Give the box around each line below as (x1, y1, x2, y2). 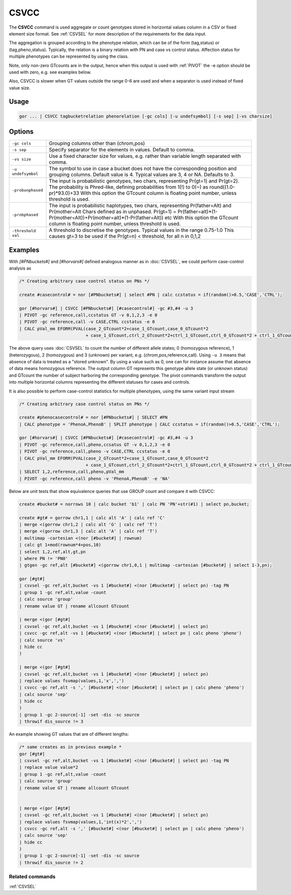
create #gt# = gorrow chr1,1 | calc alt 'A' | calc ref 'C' (19, 515, 165, 521)
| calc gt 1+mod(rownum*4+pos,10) (19, 542, 101, 548)
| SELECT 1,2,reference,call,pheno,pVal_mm (19, 469, 125, 474)
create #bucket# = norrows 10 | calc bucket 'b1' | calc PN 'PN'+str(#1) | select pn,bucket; (19, 501, 250, 507)
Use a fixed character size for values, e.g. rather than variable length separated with (48, 153, 241, 160)
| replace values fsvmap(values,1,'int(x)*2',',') (19, 819, 143, 825)
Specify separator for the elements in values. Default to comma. (48, 146, 195, 153)
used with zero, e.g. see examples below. (9, 69, 92, 75)
